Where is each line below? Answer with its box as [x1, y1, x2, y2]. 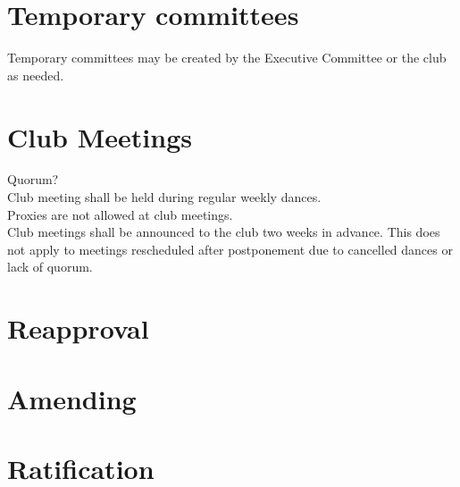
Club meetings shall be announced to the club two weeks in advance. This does [7, 223, 440, 241]
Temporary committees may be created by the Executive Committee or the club [7, 48, 447, 67]
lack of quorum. [7, 257, 93, 276]
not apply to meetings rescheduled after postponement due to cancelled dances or [7, 239, 453, 258]
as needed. [7, 65, 64, 84]
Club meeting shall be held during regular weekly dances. [7, 188, 322, 206]
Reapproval [7, 310, 149, 347]
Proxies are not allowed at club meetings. [7, 205, 233, 223]
